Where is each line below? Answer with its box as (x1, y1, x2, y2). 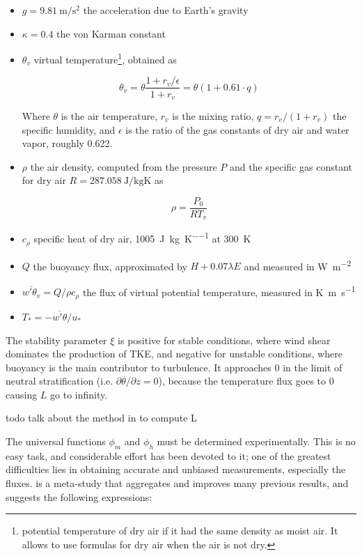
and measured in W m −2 (244, 256, 352, 273)
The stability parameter (6, 332, 107, 347)
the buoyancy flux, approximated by (33, 258, 187, 273)
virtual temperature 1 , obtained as (33, 50, 177, 66)
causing (6, 387, 38, 401)
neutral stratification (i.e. (6, 373, 113, 388)
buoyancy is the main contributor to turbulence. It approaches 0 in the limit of (6, 360, 343, 374)
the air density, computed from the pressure (30, 159, 217, 173)
